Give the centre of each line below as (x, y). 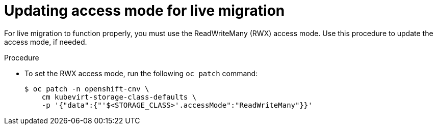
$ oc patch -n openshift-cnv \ (87, 89)
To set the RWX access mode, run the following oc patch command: (141, 73)
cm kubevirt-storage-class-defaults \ (119, 97)
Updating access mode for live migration (145, 11)
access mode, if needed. (46, 42)
